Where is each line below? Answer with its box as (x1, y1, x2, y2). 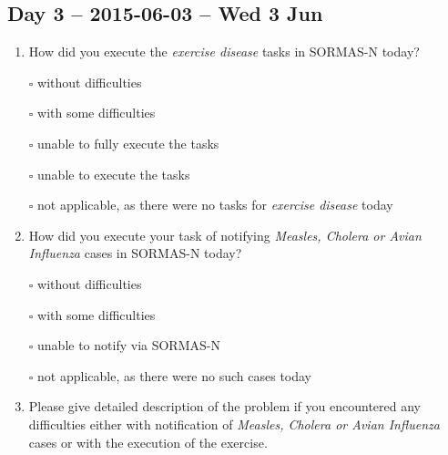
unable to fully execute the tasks (37, 133, 219, 152)
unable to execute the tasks (37, 164, 190, 183)
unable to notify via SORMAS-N (37, 336, 220, 355)
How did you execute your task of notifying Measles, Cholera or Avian (28, 225, 422, 244)
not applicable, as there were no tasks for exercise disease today (37, 195, 393, 214)
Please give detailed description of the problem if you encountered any (28, 397, 421, 416)
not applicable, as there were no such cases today (37, 366, 312, 385)
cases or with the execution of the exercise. (28, 432, 268, 451)
